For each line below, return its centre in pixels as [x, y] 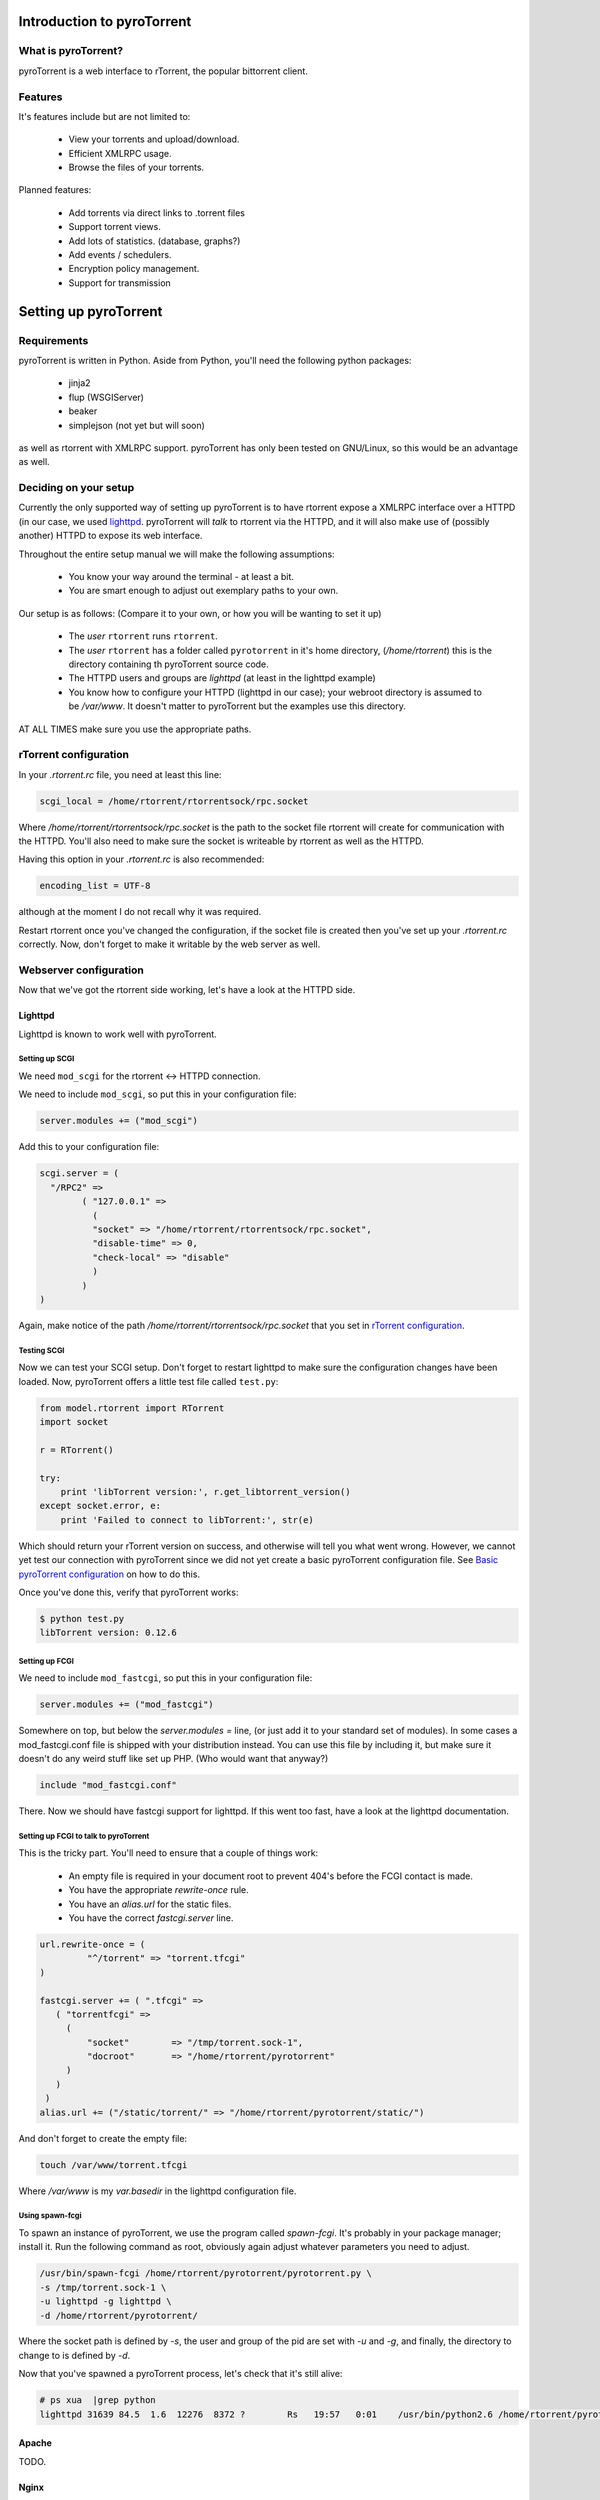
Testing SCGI [41, 1350]
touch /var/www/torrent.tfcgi [113, 2164]
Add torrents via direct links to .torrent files [156, 212]
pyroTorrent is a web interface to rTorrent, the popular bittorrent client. [163, 71]
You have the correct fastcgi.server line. [151, 1917]
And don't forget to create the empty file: [103, 2138]
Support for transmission [120, 282]
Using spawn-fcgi [50, 2216]
